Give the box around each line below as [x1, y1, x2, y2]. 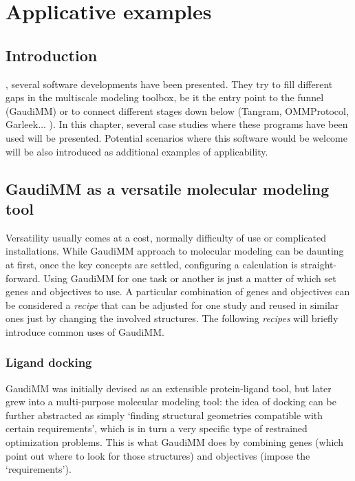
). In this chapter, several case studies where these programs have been [49, 117, 348, 131]
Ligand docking [6, 354, 92, 371]
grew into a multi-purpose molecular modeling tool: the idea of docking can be [6, 394, 336, 409]
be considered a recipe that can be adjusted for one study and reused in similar [6, 297, 339, 312]
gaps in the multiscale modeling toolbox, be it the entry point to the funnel [6, 90, 324, 105]
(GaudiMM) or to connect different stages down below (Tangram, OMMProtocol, [6, 103, 349, 118]
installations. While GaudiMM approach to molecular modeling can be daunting [6, 244, 344, 258]
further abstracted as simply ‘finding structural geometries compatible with [6, 407, 323, 422]
